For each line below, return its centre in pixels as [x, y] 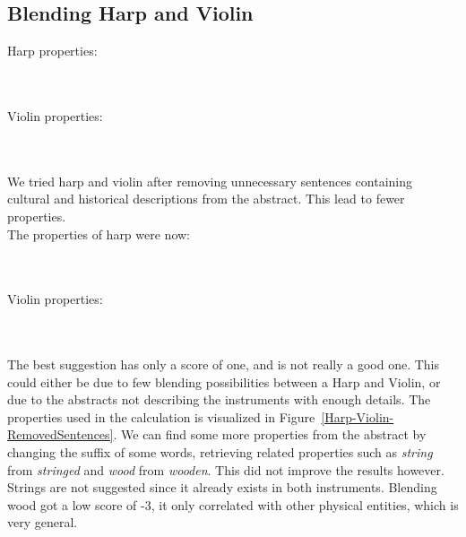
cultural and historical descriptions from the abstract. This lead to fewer [206, 199]
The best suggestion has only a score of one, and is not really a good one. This [224, 364]
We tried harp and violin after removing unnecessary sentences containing [210, 181]
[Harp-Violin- [358, 416]
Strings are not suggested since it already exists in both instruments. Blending [222, 487]
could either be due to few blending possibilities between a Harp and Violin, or [224, 381]
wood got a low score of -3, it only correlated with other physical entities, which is [233, 504]
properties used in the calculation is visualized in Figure [161, 416]
